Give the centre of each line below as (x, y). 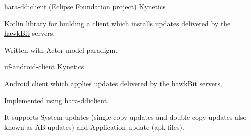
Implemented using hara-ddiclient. (56, 100)
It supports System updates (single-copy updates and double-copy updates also (125, 117)
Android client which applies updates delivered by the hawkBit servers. (113, 83)
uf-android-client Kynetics (44, 67)
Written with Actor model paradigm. (61, 50)
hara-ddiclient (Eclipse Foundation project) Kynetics (85, 6)
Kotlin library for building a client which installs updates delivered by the (117, 23)
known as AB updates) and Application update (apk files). (94, 127)
